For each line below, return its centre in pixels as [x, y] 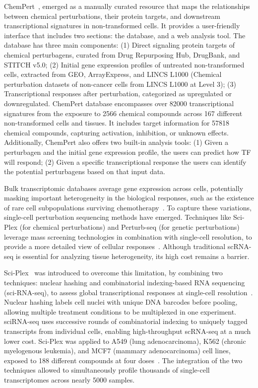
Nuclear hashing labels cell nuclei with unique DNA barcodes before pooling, [121, 302]
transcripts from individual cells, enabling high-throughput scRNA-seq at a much [128, 331]
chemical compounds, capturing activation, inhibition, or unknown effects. [116, 132]
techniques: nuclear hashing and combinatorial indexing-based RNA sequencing [125, 283]
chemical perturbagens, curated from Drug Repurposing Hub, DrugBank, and [122, 54]
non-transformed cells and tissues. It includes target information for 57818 [117, 123]
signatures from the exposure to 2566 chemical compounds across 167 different [123, 113]
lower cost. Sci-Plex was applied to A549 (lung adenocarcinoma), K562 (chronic [125, 341]
